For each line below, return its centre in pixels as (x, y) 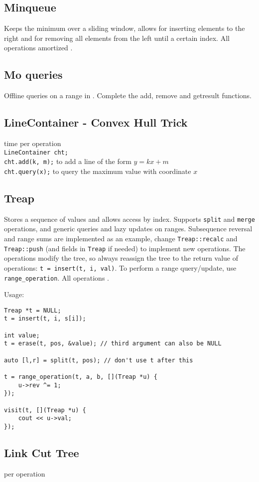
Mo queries (33, 75)
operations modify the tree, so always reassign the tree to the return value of (121, 258)
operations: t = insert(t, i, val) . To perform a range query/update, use (120, 267)
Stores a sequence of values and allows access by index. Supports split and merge (129, 219)
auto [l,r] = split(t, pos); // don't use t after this (99, 360)
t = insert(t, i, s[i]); (45, 319)
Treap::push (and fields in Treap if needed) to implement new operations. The (125, 248)
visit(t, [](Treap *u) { (45, 410)
